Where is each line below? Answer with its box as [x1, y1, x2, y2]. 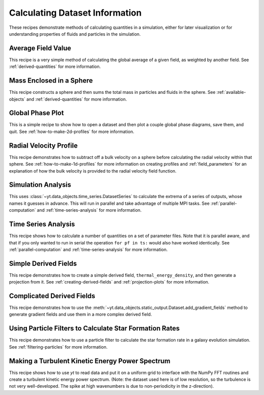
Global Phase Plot [9, 109, 64, 117]
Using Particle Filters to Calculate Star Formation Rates [9, 324, 180, 332]
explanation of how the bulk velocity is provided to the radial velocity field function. [9, 168, 177, 174]
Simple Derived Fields [9, 259, 77, 267]
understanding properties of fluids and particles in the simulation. [9, 31, 141, 37]
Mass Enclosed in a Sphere [9, 76, 93, 85]
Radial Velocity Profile [9, 141, 78, 150]
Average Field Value [9, 44, 71, 52]
